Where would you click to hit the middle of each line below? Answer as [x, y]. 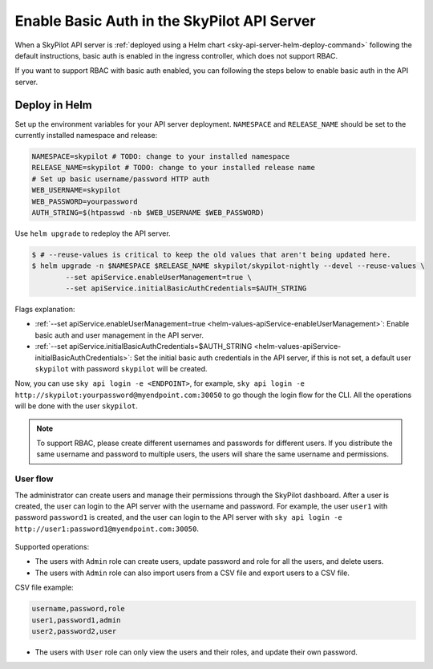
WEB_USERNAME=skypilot [76, 190]
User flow [34, 479]
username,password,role [79, 609]
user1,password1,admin [76, 620]
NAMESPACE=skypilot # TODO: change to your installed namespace [161, 156]
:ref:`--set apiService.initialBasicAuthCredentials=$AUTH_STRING [144, 347]
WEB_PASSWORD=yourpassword [85, 201]
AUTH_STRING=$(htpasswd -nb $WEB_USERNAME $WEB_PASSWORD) [148, 212]
